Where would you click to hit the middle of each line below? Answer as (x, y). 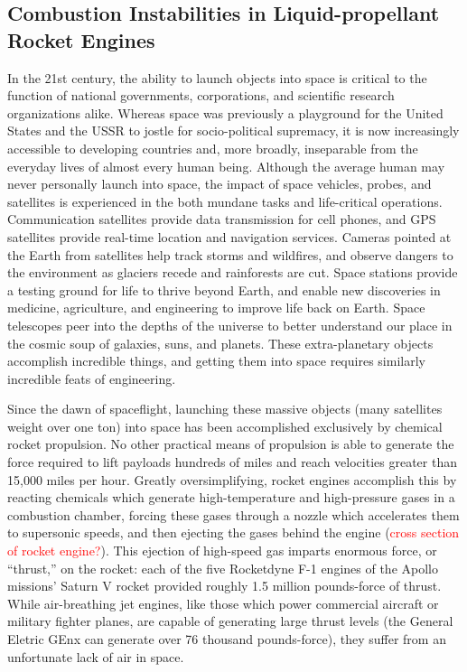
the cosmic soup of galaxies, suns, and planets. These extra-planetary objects (220, 343)
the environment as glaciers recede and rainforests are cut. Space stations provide (233, 272)
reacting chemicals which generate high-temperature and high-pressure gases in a (231, 497)
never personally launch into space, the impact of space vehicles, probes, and (219, 184)
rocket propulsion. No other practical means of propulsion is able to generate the (231, 444)
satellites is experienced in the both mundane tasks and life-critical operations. (225, 201)
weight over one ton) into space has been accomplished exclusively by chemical (225, 426)
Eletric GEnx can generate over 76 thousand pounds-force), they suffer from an (227, 639)
